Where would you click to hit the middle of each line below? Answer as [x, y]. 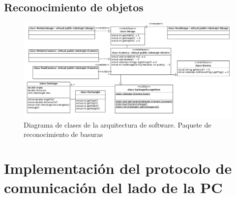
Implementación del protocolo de [118, 168]
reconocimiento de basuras [63, 134]
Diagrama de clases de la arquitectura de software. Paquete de [118, 124]
